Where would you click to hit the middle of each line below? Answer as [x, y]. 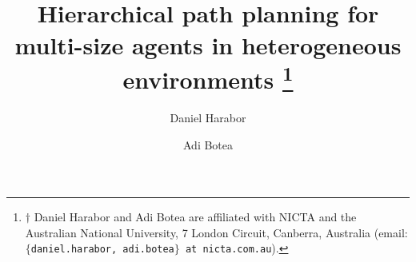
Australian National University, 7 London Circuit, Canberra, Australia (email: [216, 232]
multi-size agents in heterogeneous [208, 44]
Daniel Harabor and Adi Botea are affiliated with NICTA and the [195, 217]
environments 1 [208, 77]
